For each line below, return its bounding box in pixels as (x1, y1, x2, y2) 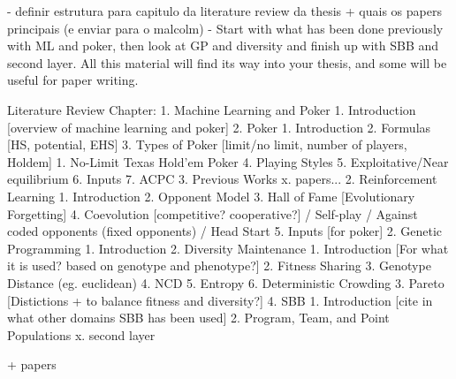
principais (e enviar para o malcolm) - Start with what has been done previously (7, 19, 444, 37)
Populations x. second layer (7, 325, 156, 344)
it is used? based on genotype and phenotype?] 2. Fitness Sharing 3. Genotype (7, 256, 431, 275)
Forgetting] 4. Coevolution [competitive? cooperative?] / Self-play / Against (7, 204, 418, 223)
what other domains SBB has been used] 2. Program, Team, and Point (7, 308, 390, 327)
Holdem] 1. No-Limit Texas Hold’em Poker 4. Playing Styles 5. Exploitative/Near (7, 152, 449, 171)
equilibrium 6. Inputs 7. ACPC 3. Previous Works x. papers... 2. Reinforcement (7, 170, 437, 188)
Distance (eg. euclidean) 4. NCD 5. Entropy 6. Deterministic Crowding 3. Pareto (7, 273, 445, 292)
